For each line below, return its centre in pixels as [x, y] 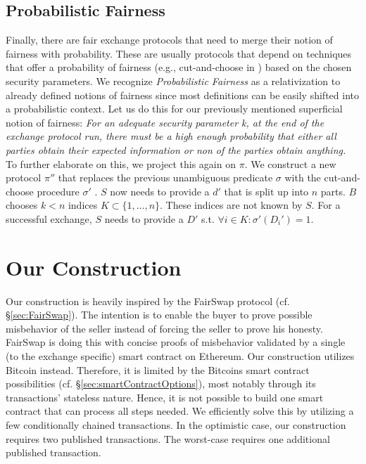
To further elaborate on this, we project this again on [121, 163]
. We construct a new [290, 163]
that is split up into [266, 191]
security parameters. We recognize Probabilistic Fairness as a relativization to [173, 80]
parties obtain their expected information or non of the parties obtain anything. [176, 149]
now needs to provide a [160, 191]
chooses [22, 205]
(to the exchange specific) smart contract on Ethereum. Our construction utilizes [180, 356]
